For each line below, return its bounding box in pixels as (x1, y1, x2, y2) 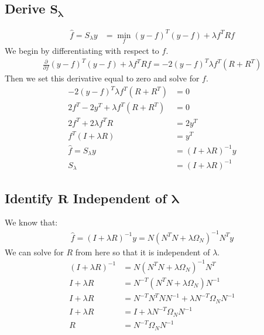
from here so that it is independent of (75, 245, 210, 258)
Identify (5, 189, 53, 207)
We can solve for (5, 245, 64, 258)
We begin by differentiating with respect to (5, 44, 159, 56)
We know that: (5, 216, 58, 228)
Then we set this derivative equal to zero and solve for (5, 72, 200, 84)
